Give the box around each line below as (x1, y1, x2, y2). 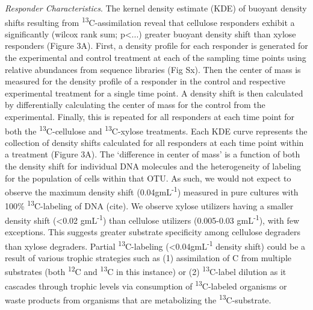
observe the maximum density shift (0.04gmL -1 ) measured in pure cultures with (5, 184, 299, 198)
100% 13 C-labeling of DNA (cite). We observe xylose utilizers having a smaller (5, 198, 294, 212)
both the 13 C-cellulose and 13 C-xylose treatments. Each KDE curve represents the (5, 122, 308, 137)
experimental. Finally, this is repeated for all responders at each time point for (5, 110, 295, 122)
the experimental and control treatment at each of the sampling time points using (5, 51, 306, 64)
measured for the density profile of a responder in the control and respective (5, 75, 286, 87)
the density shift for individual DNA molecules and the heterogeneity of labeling (5, 160, 302, 172)
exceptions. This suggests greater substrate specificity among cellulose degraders (5, 225, 300, 238)
